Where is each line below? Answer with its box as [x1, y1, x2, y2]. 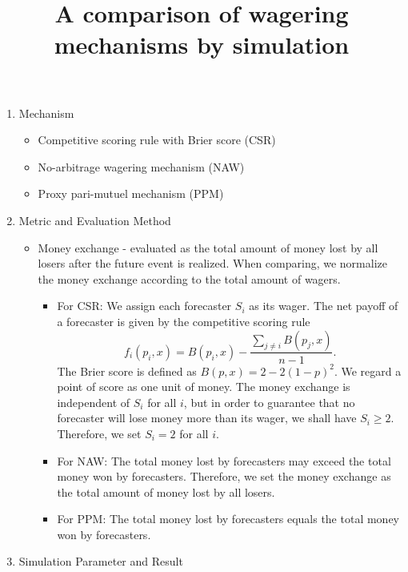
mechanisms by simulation [54, 28, 350, 61]
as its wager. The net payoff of [249, 297, 398, 314]
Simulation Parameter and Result [18, 553, 183, 570]
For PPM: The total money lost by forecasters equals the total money [57, 510, 399, 527]
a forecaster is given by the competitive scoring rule [57, 312, 310, 329]
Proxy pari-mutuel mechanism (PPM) [38, 185, 224, 202]
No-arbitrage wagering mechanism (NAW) [38, 158, 245, 175]
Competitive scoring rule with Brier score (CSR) [38, 131, 276, 148]
